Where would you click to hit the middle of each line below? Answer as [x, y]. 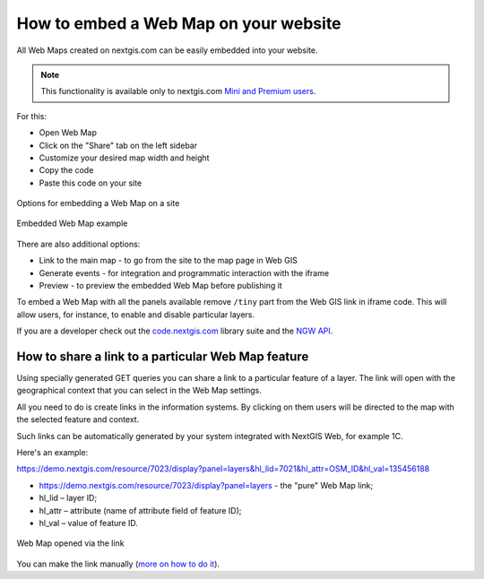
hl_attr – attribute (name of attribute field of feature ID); [140, 510]
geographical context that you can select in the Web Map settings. [139, 391]
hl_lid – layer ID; [68, 498]
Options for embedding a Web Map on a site [98, 203]
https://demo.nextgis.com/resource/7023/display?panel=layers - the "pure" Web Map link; [206, 485]
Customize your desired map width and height [124, 158]
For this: [31, 116]
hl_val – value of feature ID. [89, 523]
